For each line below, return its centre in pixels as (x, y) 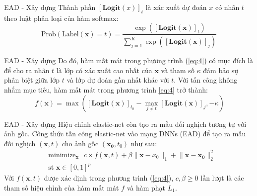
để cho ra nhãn (27, 70)
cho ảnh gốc (80, 143)
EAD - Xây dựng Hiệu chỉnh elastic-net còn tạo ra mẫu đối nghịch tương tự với (125, 124)
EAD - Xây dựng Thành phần (50, 7)
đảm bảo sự (221, 70)
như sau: (144, 143)
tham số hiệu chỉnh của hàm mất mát (62, 187)
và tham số (178, 70)
